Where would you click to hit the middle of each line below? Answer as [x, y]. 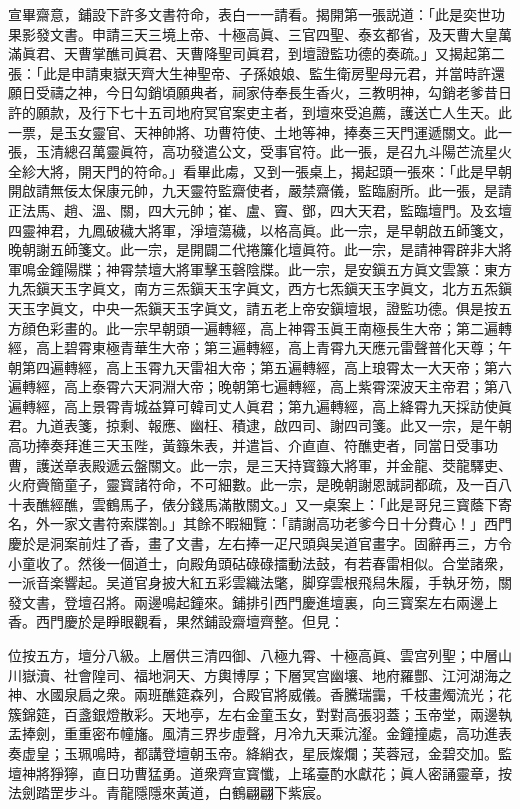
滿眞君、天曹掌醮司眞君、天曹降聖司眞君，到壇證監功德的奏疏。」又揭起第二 [256, 53]
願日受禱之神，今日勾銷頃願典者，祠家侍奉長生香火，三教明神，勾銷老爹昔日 [260, 92]
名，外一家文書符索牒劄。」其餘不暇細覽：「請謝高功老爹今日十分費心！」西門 [260, 523]
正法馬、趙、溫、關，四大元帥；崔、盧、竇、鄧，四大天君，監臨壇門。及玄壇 [260, 209]
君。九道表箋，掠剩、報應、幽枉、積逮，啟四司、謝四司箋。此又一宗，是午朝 [260, 425]
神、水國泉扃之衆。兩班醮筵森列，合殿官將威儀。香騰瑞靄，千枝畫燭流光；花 [260, 694]
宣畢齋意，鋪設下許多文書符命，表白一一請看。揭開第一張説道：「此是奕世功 [256, 14]
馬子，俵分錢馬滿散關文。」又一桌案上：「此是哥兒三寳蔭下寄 [315, 503]
